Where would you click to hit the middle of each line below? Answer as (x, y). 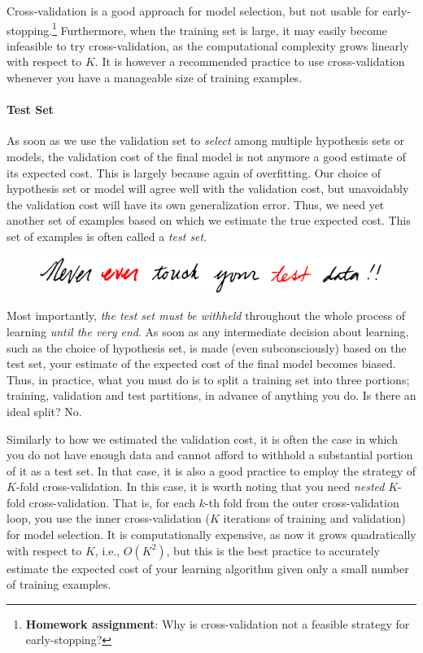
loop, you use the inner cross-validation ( (108, 518)
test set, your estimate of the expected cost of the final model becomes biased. (201, 364)
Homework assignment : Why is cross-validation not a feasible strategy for (218, 623)
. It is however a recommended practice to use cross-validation (250, 61)
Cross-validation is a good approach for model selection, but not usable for (193, 11)
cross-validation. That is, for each (112, 502)
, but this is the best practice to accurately (273, 550)
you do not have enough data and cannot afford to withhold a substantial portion (210, 455)
